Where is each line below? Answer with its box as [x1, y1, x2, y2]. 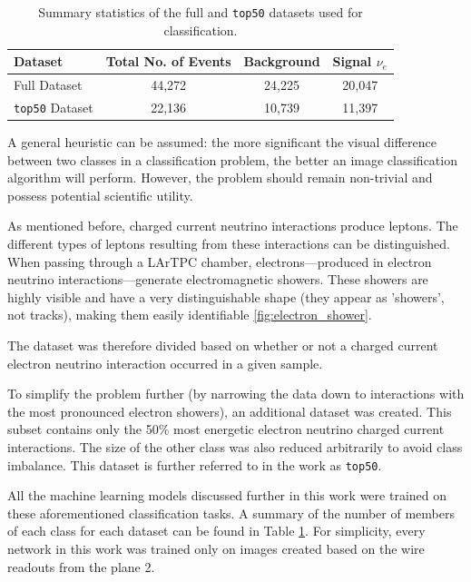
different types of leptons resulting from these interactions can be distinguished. [7, 234, 450, 253]
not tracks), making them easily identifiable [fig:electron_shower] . [7, 305, 372, 324]
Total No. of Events [105, 52, 231, 71]
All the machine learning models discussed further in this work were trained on [7, 486, 447, 505]
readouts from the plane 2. [7, 557, 155, 576]
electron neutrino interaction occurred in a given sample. [7, 353, 323, 372]
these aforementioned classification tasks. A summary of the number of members [7, 503, 455, 522]
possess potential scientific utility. [7, 185, 193, 204]
